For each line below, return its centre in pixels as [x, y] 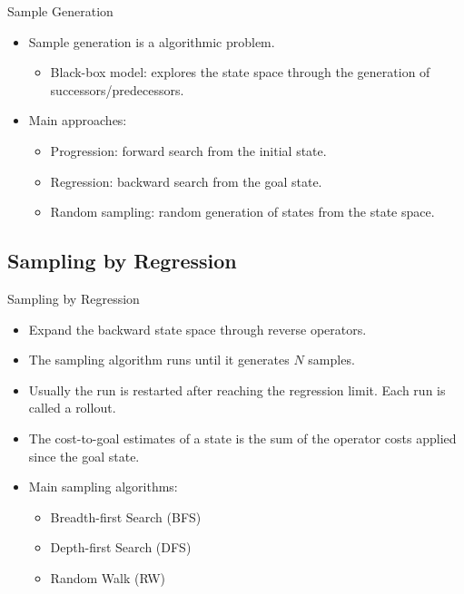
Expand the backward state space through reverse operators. [197, 329]
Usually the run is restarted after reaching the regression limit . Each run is [237, 390]
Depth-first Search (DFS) [121, 547]
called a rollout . [72, 408]
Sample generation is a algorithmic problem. [152, 41]
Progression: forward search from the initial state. [188, 150]
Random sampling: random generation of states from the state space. [242, 212]
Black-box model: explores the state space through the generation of [240, 72]
